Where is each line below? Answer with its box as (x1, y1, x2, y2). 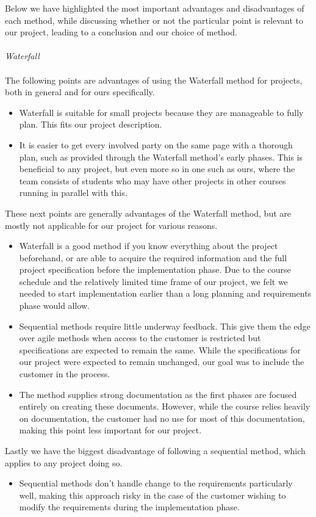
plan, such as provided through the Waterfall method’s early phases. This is (19, 150, 303, 163)
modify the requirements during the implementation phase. (19, 501, 240, 513)
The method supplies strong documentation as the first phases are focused (19, 388, 297, 400)
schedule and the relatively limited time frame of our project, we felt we (19, 275, 288, 287)
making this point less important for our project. (19, 424, 202, 436)
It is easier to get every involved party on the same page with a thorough (19, 138, 293, 151)
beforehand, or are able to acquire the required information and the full (19, 251, 287, 264)
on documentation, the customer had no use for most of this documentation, (19, 411, 305, 424)
